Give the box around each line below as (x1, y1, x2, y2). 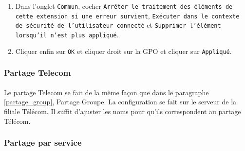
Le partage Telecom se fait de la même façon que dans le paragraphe (4, 87, 209, 97)
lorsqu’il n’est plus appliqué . (15, 29, 119, 39)
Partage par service (4, 136, 82, 149)
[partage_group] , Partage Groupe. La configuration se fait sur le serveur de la (4, 97, 237, 107)
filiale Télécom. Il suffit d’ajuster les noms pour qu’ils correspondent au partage (4, 106, 241, 116)
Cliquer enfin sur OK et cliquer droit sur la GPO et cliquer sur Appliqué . (15, 46, 232, 56)
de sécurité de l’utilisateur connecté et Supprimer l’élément (15, 20, 221, 30)
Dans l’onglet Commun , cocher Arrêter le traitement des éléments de (15, 1, 233, 11)
